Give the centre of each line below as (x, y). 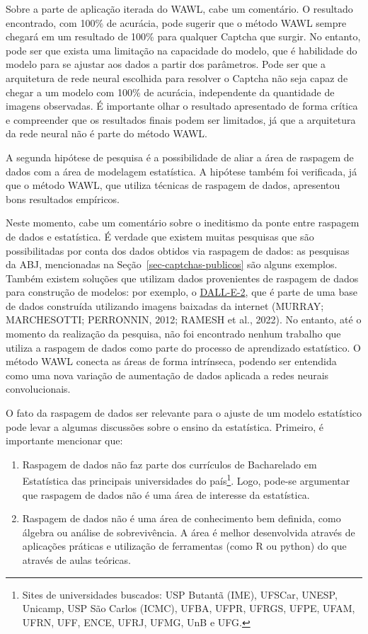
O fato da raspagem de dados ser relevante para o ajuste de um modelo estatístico (184, 413)
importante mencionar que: (64, 440)
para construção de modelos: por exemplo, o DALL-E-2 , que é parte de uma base (182, 292)
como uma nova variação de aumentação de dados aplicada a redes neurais (167, 375)
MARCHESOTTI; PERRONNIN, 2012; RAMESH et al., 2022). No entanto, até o (184, 319)
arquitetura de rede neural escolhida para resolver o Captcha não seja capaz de (177, 77)
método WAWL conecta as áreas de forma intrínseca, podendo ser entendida (171, 361)
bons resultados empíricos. (63, 198)
